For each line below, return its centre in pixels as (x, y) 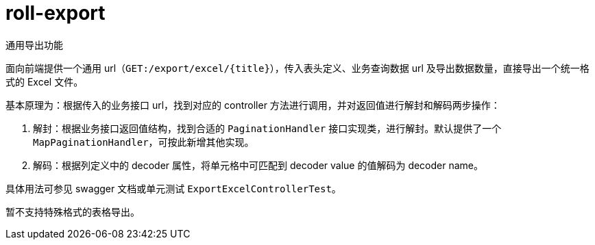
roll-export (56, 13)
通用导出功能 (34, 44)
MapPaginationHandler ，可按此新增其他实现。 (144, 142)
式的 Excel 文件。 (45, 81)
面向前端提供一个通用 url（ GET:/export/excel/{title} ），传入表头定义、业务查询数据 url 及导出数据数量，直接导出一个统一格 (297, 68)
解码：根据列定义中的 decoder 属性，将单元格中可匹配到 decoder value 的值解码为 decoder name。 (258, 165)
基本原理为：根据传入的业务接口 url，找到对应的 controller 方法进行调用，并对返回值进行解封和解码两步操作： (253, 105)
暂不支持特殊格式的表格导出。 (73, 211)
